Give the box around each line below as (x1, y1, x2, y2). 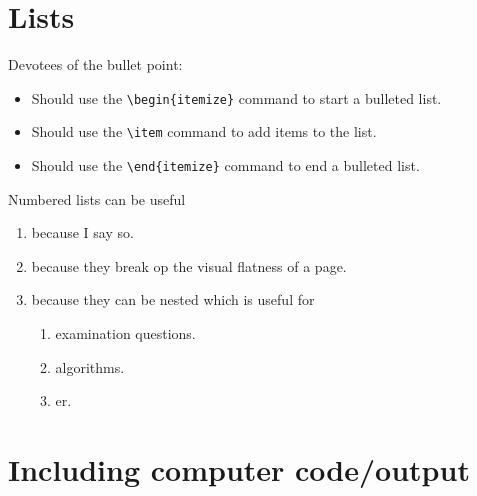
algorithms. (55, 356, 125, 377)
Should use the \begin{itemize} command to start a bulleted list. (31, 87, 442, 108)
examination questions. (55, 323, 196, 344)
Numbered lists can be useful (8, 188, 186, 209)
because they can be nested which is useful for (31, 289, 315, 310)
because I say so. (31, 222, 134, 243)
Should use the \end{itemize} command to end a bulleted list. (31, 155, 420, 176)
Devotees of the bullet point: (8, 54, 183, 75)
